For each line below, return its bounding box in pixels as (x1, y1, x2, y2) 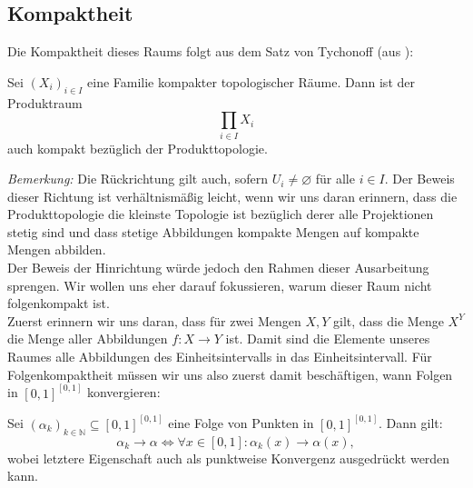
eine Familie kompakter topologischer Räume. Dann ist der (87, 72, 415, 91)
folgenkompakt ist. (7, 294, 110, 313)
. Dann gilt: (379, 413, 443, 433)
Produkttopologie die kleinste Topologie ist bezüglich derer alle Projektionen (7, 204, 434, 224)
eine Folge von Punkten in (168, 413, 314, 433)
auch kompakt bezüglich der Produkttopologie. (7, 138, 268, 157)
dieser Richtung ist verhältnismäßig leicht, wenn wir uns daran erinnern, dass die (7, 186, 458, 205)
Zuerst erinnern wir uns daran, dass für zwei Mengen (7, 311, 301, 330)
